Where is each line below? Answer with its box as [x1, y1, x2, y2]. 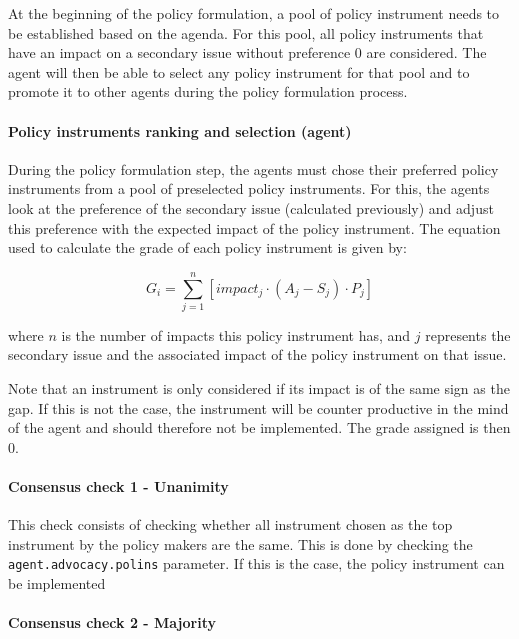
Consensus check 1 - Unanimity [8, 476, 229, 497]
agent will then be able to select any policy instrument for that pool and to [8, 61, 470, 82]
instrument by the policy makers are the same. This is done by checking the [8, 533, 473, 554]
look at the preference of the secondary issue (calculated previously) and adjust [8, 197, 494, 218]
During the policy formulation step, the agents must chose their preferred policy [8, 158, 499, 179]
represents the [425, 324, 511, 345]
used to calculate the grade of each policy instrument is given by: [8, 237, 407, 258]
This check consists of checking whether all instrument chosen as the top [8, 514, 453, 535]
